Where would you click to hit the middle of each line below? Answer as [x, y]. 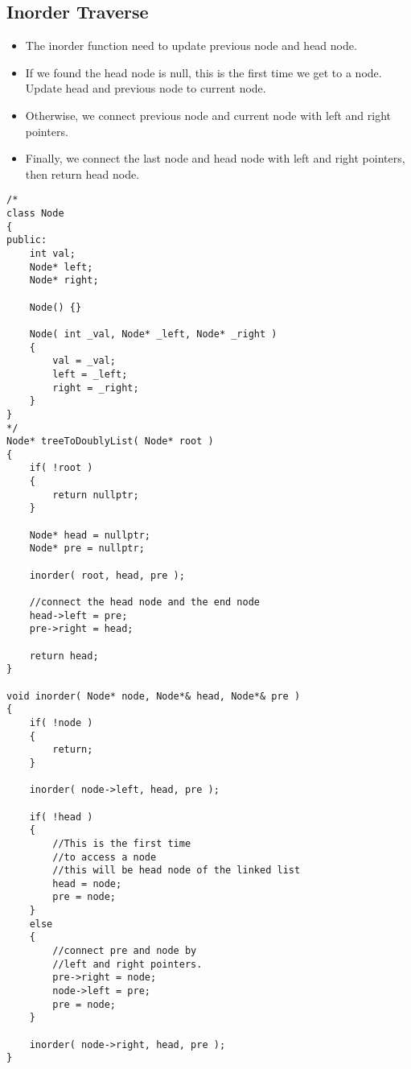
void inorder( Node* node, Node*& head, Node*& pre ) [154, 696]
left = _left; [90, 374]
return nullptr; [96, 495]
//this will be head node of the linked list [177, 871]
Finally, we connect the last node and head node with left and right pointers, [215, 158]
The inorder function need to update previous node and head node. [191, 45]
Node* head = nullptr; [90, 535]
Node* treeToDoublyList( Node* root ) [110, 442]
